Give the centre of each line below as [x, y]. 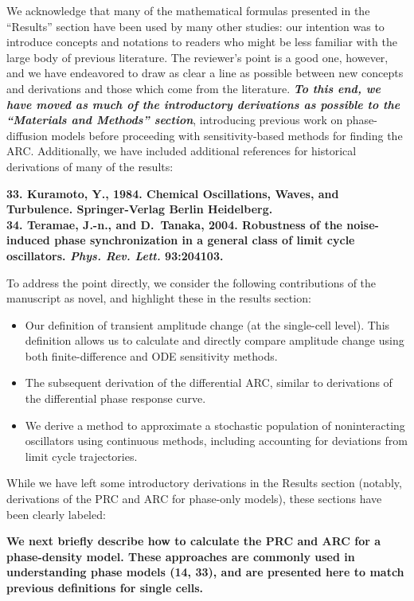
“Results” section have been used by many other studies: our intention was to [195, 26]
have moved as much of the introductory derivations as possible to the [203, 104]
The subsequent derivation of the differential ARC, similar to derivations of [209, 382]
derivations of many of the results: [90, 166]
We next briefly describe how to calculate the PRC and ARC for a [194, 541]
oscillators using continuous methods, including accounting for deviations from [216, 441]
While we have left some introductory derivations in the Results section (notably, [204, 483]
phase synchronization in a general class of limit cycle [205, 240]
